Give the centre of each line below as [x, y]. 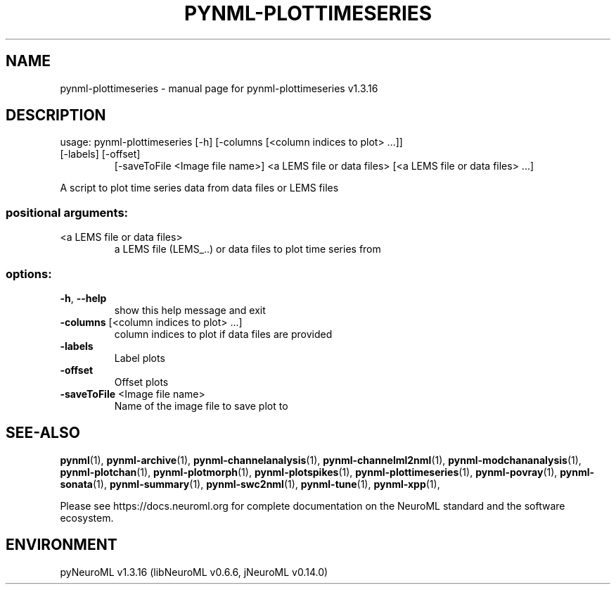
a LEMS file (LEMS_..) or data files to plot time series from [248, 249]
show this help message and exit [190, 310]
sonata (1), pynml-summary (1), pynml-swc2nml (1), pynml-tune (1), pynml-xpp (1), [250, 484]
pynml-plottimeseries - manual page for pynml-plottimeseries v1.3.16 [219, 88]
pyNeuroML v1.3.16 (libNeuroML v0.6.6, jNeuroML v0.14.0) [194, 572]
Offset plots [141, 382]
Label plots [140, 358]
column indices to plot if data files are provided [223, 334]
